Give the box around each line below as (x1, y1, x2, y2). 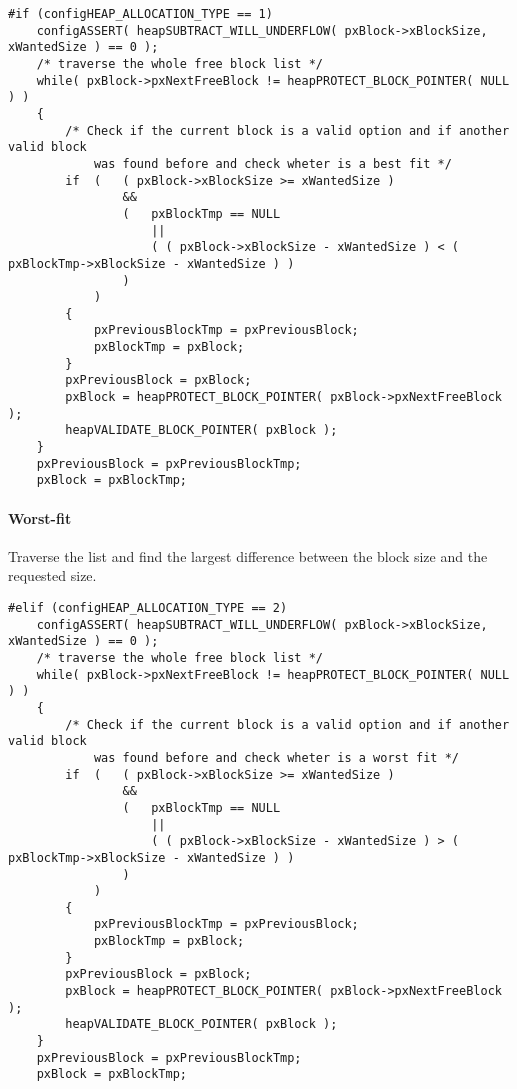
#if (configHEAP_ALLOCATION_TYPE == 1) (8, 7, 273, 21)
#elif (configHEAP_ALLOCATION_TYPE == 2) (8, 601, 288, 616)
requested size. (8, 565, 97, 586)
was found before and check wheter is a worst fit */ (93, 750, 460, 765)
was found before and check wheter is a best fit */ (93, 156, 452, 171)
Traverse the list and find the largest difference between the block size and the (8, 545, 488, 566)
